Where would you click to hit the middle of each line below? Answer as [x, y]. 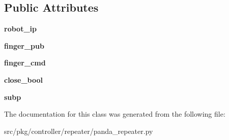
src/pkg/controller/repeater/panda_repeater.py [79, 131]
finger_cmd [25, 63]
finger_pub [24, 45]
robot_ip [20, 29]
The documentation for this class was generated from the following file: [115, 114]
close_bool [23, 79]
